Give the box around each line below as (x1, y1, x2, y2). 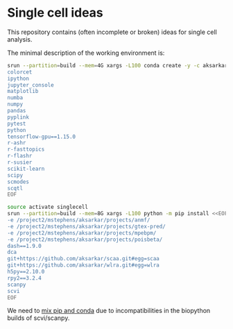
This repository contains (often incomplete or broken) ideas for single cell (7, 28, 217, 36)
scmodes (7, 178, 30, 185)
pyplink (7, 113, 30, 121)
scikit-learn (7, 165, 45, 172)
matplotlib (7, 88, 39, 95)
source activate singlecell (7, 203, 89, 211)
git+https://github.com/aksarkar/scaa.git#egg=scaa (7, 255, 159, 262)
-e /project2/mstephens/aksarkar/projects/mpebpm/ (7, 229, 157, 237)
